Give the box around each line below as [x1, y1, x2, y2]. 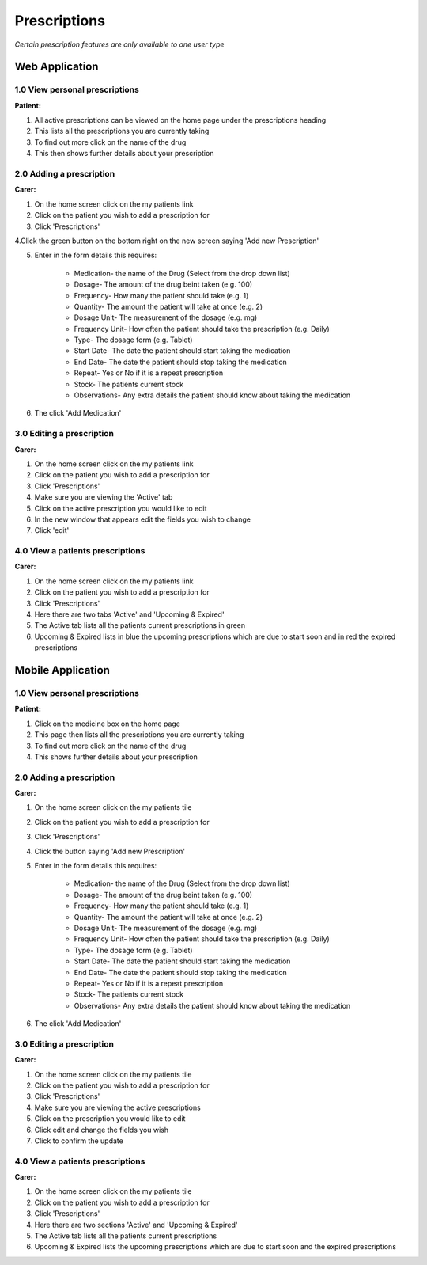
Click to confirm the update [34, 1136, 124, 1145]
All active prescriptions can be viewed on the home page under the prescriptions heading [34, 116, 327, 125]
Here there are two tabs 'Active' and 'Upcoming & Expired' [34, 610, 225, 619]
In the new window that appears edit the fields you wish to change [34, 515, 251, 524]
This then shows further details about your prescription [34, 149, 214, 158]
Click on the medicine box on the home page [34, 719, 181, 728]
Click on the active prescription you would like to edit [34, 503, 207, 513]
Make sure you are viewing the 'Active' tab [34, 492, 173, 502]
